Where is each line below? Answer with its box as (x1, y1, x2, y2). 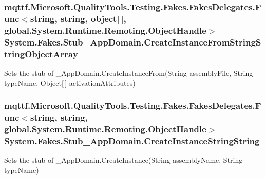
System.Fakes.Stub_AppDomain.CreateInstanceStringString (4, 134, 260, 147)
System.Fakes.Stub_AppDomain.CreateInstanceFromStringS (4, 35, 261, 48)
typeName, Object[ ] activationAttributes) (4, 77, 136, 88)
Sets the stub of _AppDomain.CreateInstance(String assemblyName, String (4, 154, 243, 165)
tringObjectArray (4, 47, 78, 60)
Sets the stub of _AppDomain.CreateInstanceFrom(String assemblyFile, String (4, 67, 253, 78)
